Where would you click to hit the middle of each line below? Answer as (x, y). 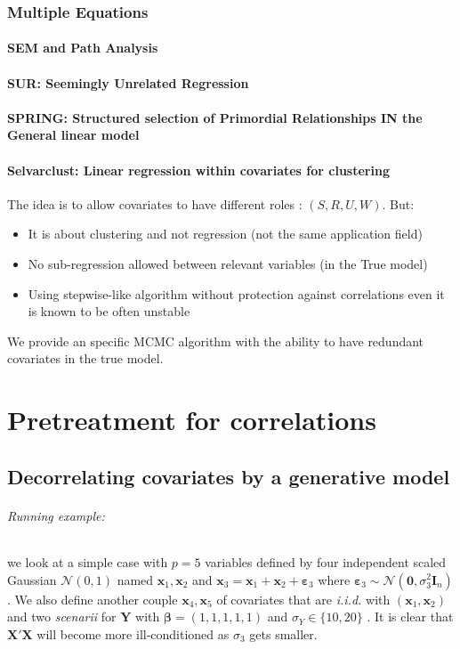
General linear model (73, 135)
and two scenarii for (62, 617)
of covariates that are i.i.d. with (303, 599)
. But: (398, 203)
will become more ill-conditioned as (133, 633)
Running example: (56, 515)
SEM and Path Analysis (83, 48)
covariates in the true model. (85, 358)
